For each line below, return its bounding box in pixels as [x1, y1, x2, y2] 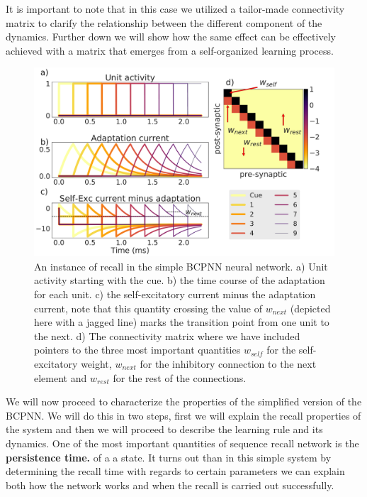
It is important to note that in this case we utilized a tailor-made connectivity [6, 1, 345, 16]
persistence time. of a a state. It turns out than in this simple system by [6, 449, 332, 464]
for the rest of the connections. [113, 370, 247, 385]
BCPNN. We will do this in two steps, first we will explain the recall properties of [6, 408, 361, 422]
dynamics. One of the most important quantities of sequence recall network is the [6, 435, 359, 450]
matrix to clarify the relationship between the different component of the [6, 15, 322, 30]
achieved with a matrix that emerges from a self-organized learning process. [6, 43, 334, 58]
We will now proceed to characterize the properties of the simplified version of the [6, 394, 362, 409]
